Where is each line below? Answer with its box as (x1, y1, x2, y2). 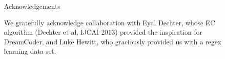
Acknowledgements (4, 1, 61, 11)
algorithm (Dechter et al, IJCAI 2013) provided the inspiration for (4, 27, 203, 37)
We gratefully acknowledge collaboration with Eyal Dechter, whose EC (4, 17, 215, 27)
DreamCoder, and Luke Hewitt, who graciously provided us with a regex (4, 36, 222, 46)
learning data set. (4, 46, 56, 56)
